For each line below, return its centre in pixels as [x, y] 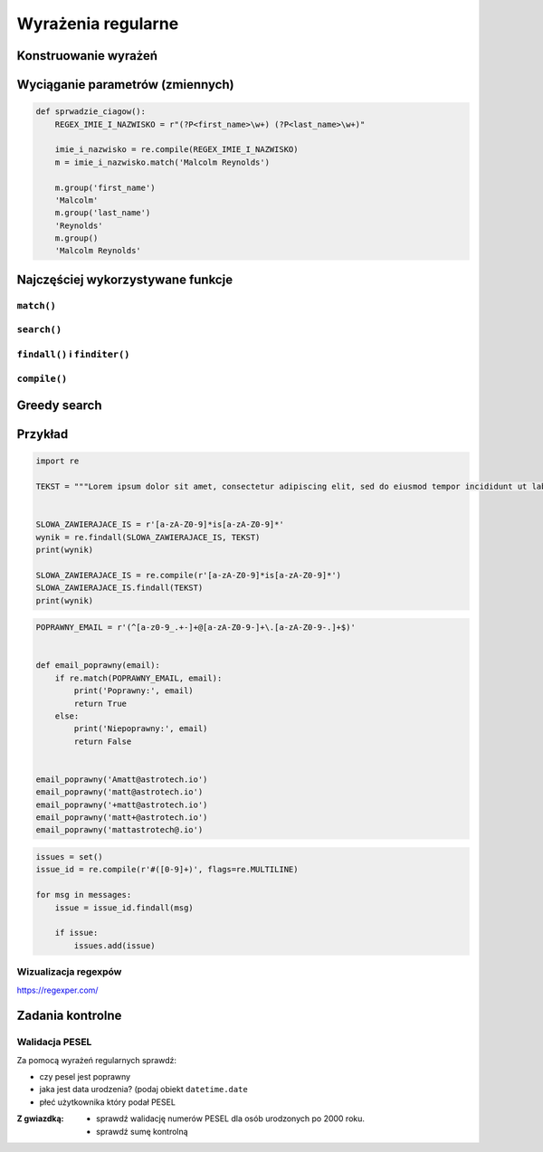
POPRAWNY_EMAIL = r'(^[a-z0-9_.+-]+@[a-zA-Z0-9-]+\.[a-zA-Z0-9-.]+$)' [196, 628]
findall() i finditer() [73, 354]
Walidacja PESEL [54, 1043]
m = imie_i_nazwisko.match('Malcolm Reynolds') [162, 162]
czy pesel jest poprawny [85, 1077]
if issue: [76, 933]
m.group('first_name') [105, 187]
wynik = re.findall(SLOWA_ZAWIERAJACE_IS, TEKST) [148, 537]
